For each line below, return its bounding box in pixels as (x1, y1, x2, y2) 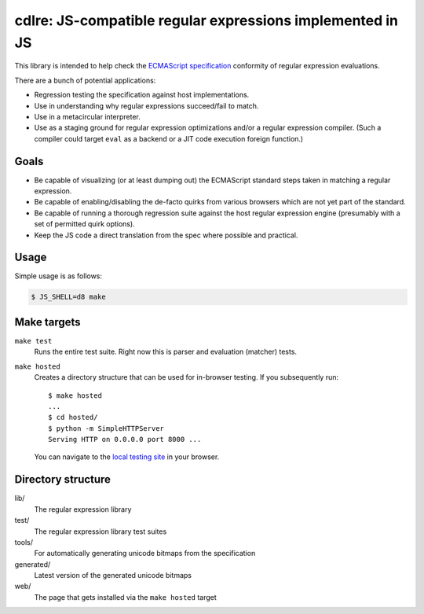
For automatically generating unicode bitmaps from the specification (34, 549, 256, 558)
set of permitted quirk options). (34, 219, 135, 229)
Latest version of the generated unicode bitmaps (34, 571, 192, 580)
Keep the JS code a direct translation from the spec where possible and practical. (34, 230, 298, 240)
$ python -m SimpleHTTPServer (48, 424, 165, 432)
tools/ (14, 537, 34, 546)
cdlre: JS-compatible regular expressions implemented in (14, 12, 399, 29)
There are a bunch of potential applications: (14, 75, 156, 85)
